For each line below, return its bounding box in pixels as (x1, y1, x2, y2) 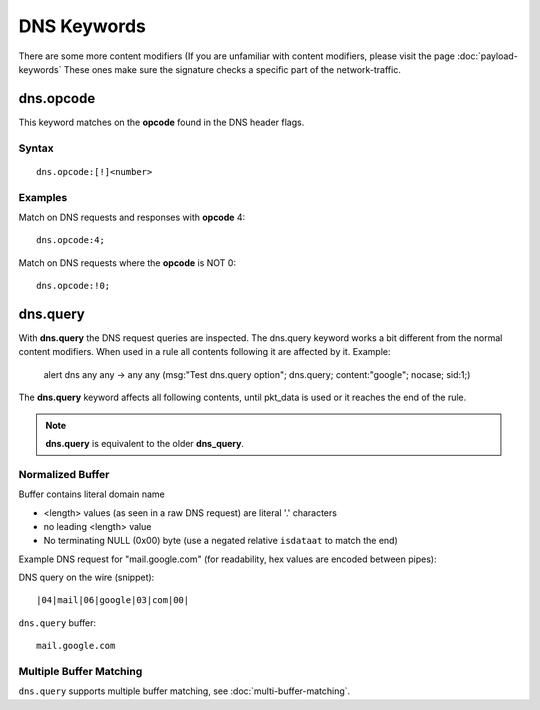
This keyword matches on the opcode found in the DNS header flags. (18, 116, 305, 128)
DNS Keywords (18, 15, 147, 37)
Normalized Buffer (18, 467, 110, 481)
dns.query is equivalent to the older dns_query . (45, 437, 245, 449)
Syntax (18, 141, 54, 155)
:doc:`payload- (456, 50, 519, 62)
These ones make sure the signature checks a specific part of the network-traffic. (63, 63, 402, 75)
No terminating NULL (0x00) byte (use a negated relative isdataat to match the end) (43, 535, 399, 547)
